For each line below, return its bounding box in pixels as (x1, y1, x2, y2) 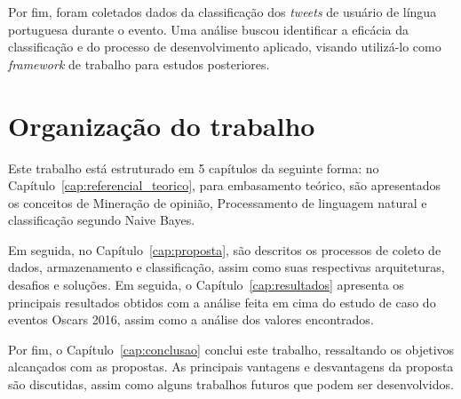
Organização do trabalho (8, 107, 315, 143)
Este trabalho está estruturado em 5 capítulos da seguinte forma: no (8, 158, 379, 177)
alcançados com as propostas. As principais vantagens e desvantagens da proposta (8, 357, 454, 376)
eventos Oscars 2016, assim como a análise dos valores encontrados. (8, 310, 374, 329)
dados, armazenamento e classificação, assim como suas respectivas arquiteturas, (8, 258, 445, 276)
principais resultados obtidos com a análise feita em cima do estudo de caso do (8, 292, 436, 311)
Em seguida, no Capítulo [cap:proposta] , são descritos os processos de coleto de (8, 240, 441, 259)
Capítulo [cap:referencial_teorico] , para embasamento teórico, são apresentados (8, 176, 441, 195)
